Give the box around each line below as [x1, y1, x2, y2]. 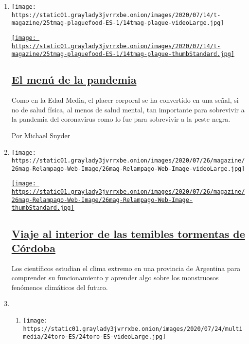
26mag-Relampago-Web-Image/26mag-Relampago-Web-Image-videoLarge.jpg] [11, 165, 245, 172]
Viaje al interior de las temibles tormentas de [11, 226, 245, 241]
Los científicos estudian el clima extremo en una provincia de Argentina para [11, 263, 241, 273]
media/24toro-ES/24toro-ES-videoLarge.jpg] [23, 333, 166, 341]
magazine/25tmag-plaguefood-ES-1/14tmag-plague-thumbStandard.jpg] [11, 51, 234, 58]
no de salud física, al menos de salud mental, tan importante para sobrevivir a [11, 104, 245, 114]
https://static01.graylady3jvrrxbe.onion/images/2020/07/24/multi [23, 325, 243, 332]
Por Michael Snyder [11, 130, 71, 140]
